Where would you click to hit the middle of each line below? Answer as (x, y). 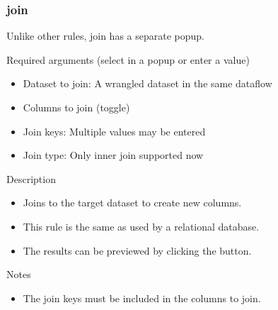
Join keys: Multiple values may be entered (114, 131)
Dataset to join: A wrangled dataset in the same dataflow (147, 83)
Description (31, 178)
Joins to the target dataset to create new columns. (132, 203)
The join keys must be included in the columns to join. (142, 298)
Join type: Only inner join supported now (113, 155)
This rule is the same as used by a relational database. (141, 226)
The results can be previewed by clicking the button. (137, 250)
